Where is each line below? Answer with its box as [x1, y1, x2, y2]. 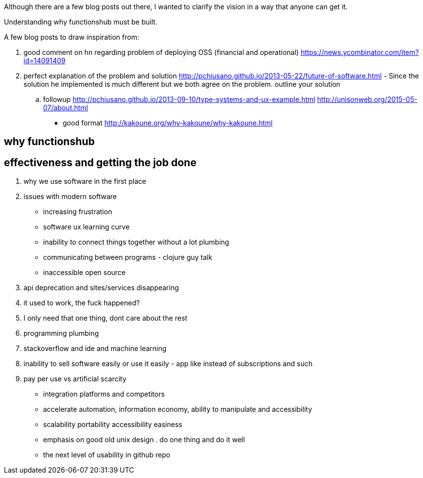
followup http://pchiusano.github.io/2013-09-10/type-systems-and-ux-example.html [43, 95, 315, 103]
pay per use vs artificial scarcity [23, 375, 127, 383]
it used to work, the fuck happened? [23, 299, 140, 307]
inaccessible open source [43, 268, 126, 277]
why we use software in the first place [23, 177, 146, 186]
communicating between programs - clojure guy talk [43, 253, 212, 262]
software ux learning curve [43, 223, 130, 231]
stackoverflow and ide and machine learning [23, 344, 166, 353]
